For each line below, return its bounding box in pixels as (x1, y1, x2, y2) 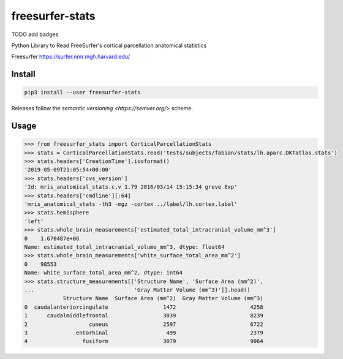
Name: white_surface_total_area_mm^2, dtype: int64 (24, 270, 183, 276)
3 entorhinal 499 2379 (24, 329, 263, 336)
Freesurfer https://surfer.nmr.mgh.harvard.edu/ (11, 53, 130, 61)
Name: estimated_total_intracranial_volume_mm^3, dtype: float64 (24, 244, 225, 251)
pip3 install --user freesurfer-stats (24, 89, 141, 96)
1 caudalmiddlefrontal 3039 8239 (24, 312, 263, 319)
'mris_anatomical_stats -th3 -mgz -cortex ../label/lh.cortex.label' (24, 201, 238, 208)
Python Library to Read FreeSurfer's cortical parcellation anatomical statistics (11, 42, 207, 49)
